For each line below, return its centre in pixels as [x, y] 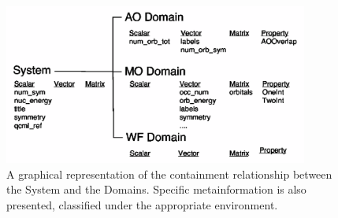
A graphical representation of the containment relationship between [169, 174]
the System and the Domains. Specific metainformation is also [156, 189]
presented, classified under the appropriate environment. [142, 205]
